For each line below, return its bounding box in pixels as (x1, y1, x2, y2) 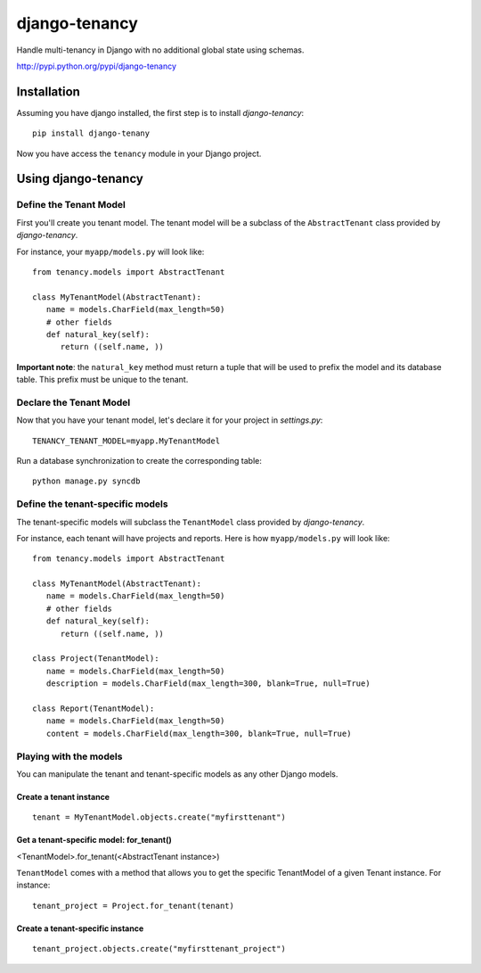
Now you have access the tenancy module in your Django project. (16, 148, 262, 159)
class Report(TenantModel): (32, 704, 155, 713)
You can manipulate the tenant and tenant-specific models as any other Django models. (16, 768, 338, 779)
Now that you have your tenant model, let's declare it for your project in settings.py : (16, 415, 323, 425)
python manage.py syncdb (32, 476, 141, 486)
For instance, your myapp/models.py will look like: (16, 246, 205, 257)
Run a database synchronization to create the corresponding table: (16, 456, 262, 466)
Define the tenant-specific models (16, 498, 168, 510)
